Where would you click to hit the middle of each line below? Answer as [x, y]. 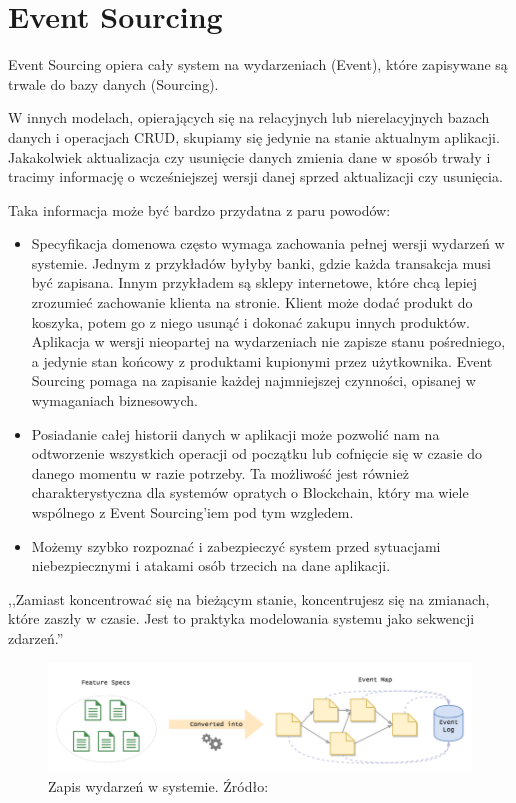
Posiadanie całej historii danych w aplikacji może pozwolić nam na [235, 433]
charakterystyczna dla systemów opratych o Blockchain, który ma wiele [250, 492]
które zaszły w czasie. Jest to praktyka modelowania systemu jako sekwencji [241, 618]
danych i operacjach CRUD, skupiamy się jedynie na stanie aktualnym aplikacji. [254, 136]
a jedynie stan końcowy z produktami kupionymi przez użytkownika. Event [262, 360]
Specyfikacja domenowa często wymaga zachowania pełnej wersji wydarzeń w [268, 243]
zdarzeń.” [36, 637]
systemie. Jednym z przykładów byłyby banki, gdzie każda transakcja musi [261, 262]
